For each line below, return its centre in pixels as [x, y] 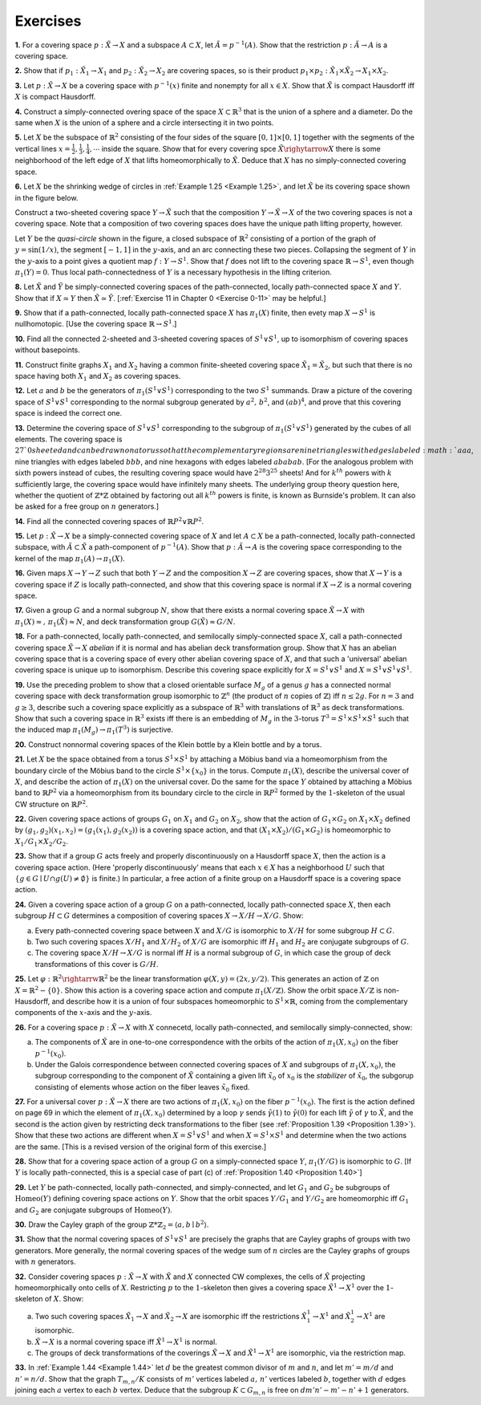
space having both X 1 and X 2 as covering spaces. [98, 377]
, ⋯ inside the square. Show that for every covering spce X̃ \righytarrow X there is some [235, 148]
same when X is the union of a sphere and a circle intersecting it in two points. [144, 122]
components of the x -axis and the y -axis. [83, 1013]
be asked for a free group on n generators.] [87, 506]
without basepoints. [47, 350]
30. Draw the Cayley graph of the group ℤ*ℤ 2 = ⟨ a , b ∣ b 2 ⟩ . [112, 1225]
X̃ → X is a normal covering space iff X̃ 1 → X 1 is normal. [126, 1341]
